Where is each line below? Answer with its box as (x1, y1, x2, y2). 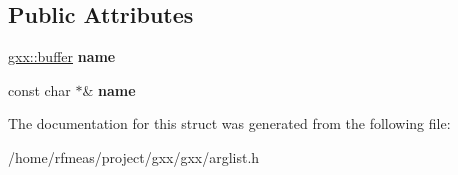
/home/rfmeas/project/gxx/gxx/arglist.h (8, 146, 260, 167)
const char (8, 79, 71, 100)
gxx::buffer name (8, 46, 116, 67)
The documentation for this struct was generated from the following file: (8, 113, 451, 134)
